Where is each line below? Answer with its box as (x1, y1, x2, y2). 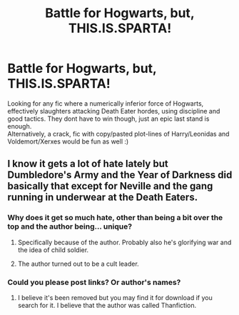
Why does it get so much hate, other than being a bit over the (7, 213, 223, 223)
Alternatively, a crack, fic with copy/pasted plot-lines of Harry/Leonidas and (7, 129, 230, 138)
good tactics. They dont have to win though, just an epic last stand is (7, 114, 210, 123)
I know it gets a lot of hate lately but (7, 158, 169, 170)
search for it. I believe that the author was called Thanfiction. (17, 301, 197, 309)
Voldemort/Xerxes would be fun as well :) (7, 137, 129, 146)
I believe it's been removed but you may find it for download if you (17, 293, 213, 301)
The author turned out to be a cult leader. (17, 259, 139, 268)
